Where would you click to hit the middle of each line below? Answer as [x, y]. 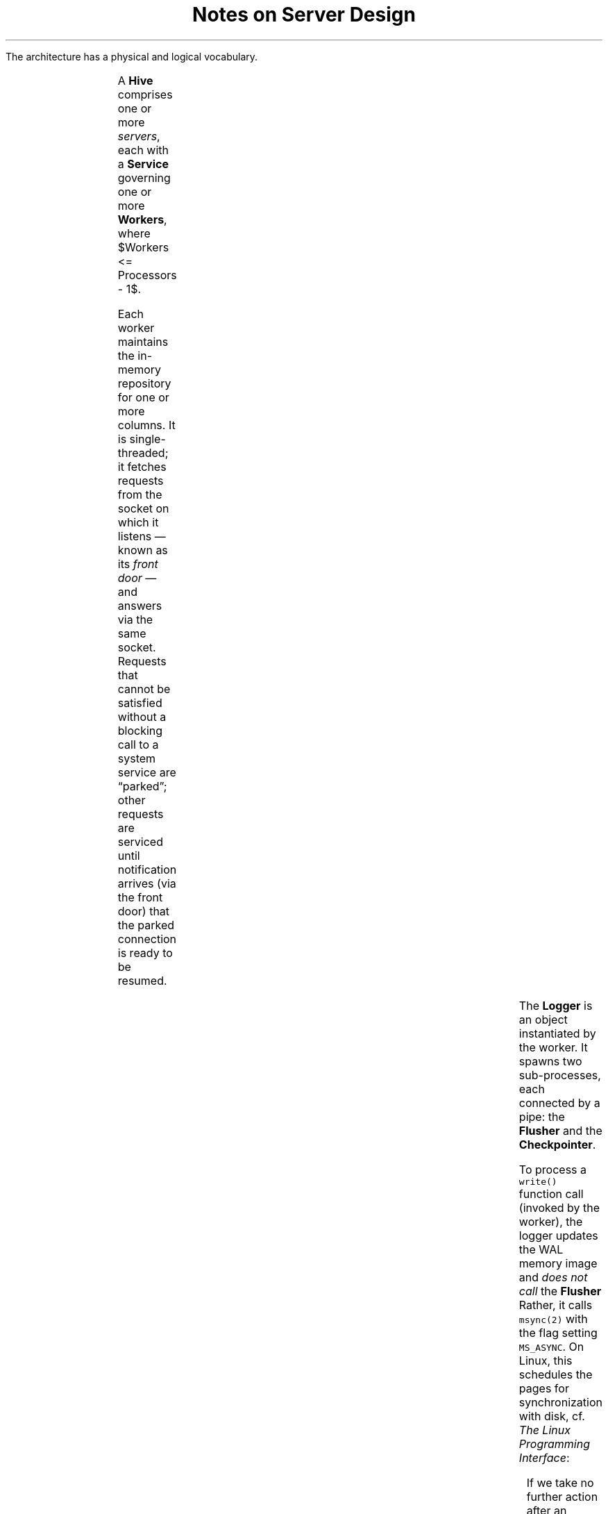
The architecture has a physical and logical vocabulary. [132, 56]
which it [138, 522]
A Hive [135, 80]
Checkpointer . [557, 1144]
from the [140, 494]
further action [562, 1496]
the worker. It [553, 1047]
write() [538, 1181]
